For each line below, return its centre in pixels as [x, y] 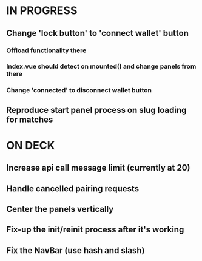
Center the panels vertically [60, 209]
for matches [30, 119]
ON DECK [31, 145]
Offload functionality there [46, 50]
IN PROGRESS [42, 11]
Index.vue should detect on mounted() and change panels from [101, 66]
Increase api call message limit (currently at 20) [98, 168]
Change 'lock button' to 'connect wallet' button [98, 33]
